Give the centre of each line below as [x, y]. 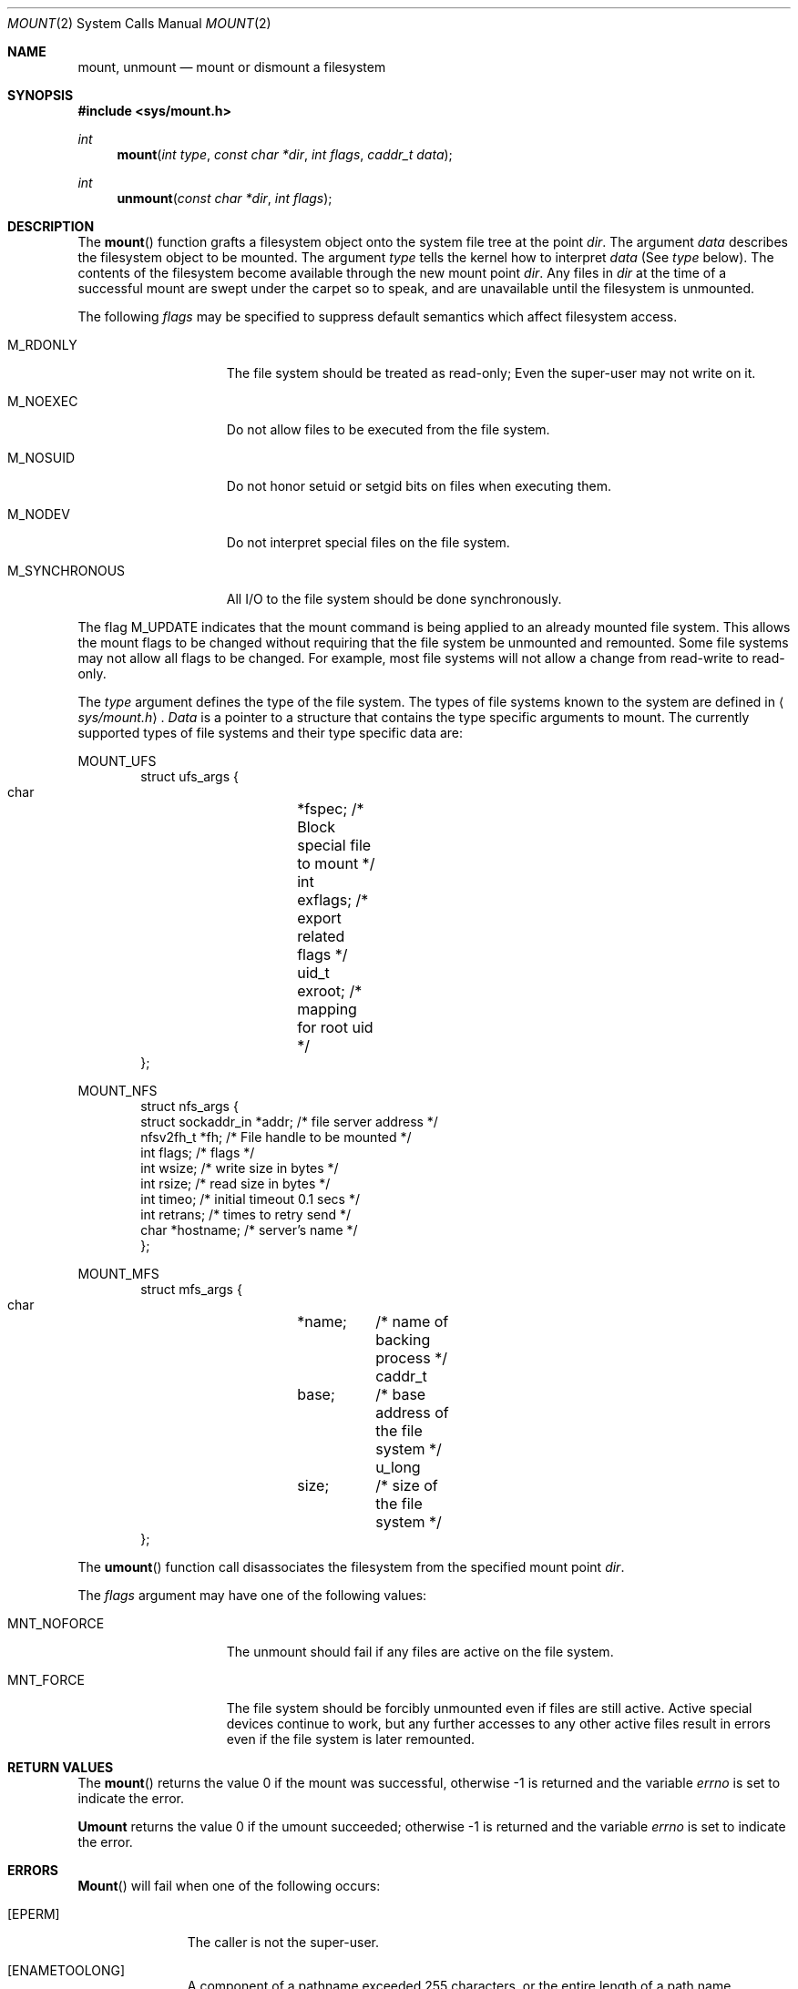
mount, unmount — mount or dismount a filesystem [232, 67]
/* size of [407, 1485]
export [319, 918]
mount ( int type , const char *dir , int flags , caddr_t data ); [285, 154]
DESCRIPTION [51, 226]
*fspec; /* [331, 809]
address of [412, 1413]
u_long [398, 1467]
